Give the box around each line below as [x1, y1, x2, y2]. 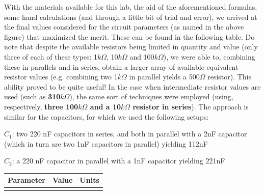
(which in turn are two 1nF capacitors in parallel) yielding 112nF [4, 138, 208, 149]
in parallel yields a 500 [129, 71, 200, 82]
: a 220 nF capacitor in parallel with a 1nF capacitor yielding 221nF [12, 155, 225, 166]
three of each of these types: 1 [4, 51, 97, 62]
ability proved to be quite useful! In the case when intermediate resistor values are [4, 81, 261, 92]
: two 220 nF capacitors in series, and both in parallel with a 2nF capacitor [12, 128, 247, 139]
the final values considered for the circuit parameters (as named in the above [4, 21, 244, 32]
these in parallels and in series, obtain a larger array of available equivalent [4, 61, 238, 72]
